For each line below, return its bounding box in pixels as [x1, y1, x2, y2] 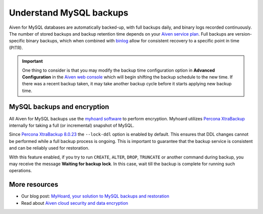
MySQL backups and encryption [9, 103, 110, 111]
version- [235, 31, 252, 37]
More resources [9, 180, 58, 189]
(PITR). [9, 44, 23, 51]
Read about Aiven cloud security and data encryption [21, 200, 129, 206]
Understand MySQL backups [9, 7, 129, 18]
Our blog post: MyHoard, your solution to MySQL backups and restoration [21, 193, 169, 199]
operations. [9, 168, 32, 174]
